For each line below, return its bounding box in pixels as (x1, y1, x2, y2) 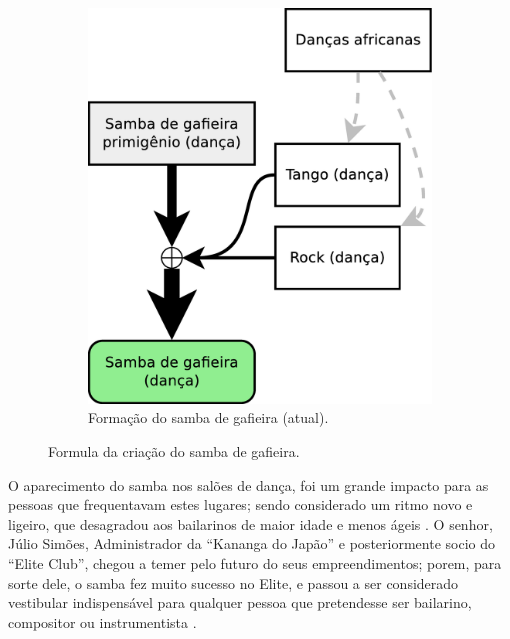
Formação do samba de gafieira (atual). (88, 407, 329, 428)
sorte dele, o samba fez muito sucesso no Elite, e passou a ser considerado (8, 572, 459, 593)
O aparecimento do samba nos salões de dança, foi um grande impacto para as (8, 474, 489, 495)
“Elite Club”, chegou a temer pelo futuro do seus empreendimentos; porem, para (8, 552, 502, 573)
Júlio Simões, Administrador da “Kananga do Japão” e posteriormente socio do (8, 533, 495, 554)
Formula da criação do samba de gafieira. (48, 440, 300, 461)
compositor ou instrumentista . (8, 611, 197, 632)
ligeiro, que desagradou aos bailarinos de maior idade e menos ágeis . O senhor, (8, 513, 493, 534)
